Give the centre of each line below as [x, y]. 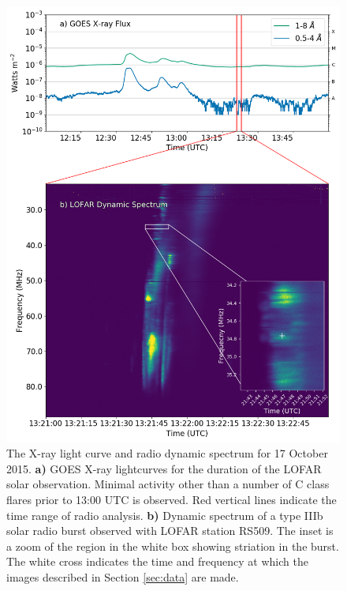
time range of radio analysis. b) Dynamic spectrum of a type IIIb [165, 515]
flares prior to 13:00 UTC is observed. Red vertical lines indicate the [172, 500]
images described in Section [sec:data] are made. [123, 577]
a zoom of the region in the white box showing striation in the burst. [173, 546]
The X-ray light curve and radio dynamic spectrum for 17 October [167, 453]
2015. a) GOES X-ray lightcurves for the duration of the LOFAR [164, 468]
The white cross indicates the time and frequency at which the [157, 561]
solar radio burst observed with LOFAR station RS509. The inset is [170, 531]
